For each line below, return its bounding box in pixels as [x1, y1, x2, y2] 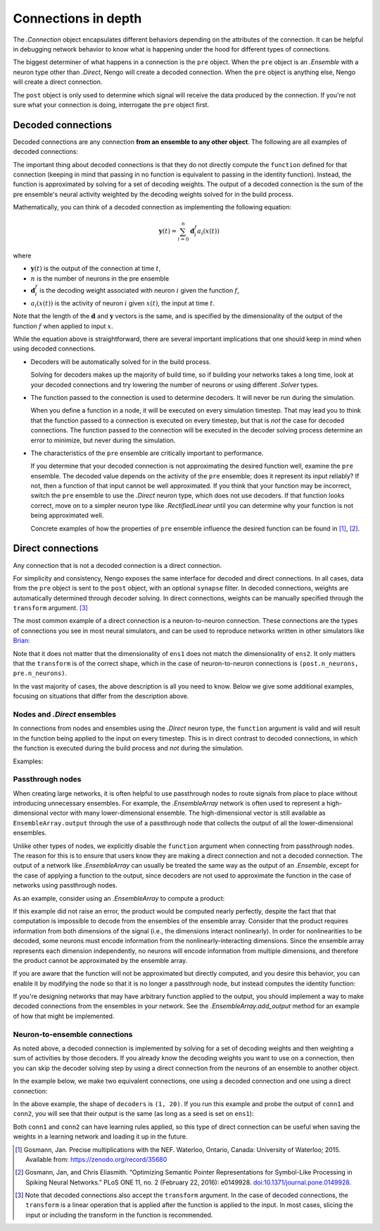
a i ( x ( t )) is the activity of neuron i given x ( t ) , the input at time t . [30, 298, 215, 309]
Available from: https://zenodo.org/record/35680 [25, 1155, 167, 1163]
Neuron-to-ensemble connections [13, 1029, 133, 1039]
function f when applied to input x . [13, 322, 114, 330]
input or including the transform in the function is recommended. [25, 1211, 213, 1219]
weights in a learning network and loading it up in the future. [13, 1132, 188, 1141]
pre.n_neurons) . [13, 669, 68, 677]
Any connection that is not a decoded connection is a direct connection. [13, 561, 222, 569]
